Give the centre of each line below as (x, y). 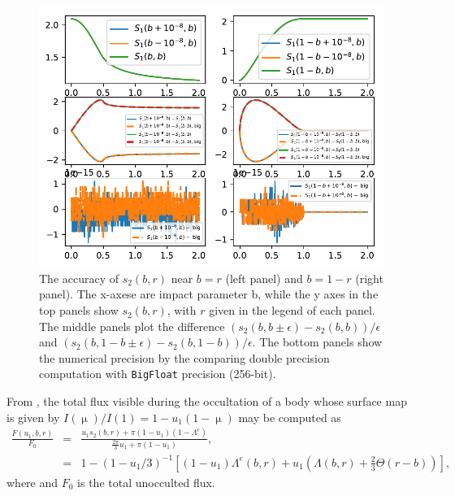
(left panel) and (264, 278)
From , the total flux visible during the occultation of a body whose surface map (207, 401)
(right (369, 278)
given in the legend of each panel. (292, 310)
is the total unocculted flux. (146, 482)
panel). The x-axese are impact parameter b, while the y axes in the (209, 294)
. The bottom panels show (317, 342)
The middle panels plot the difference (132, 326)
